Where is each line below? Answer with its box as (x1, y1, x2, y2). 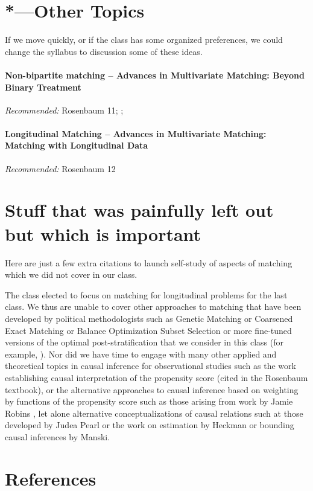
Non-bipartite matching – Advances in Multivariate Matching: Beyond (5, 68, 305, 81)
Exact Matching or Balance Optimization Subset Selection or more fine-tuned (5, 324, 292, 336)
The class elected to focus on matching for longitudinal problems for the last (5, 288, 288, 301)
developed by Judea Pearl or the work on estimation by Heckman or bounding (5, 419, 294, 431)
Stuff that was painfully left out (5, 197, 274, 222)
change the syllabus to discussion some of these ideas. (5, 45, 203, 57)
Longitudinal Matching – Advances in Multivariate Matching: (5, 127, 267, 140)
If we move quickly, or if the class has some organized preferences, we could (5, 33, 283, 46)
